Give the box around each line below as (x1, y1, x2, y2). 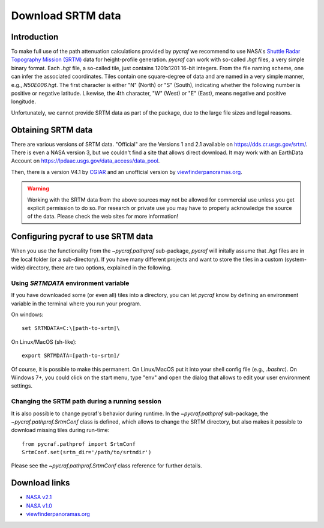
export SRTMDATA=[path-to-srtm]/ (22, 352, 120, 359)
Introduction (11, 32, 59, 42)
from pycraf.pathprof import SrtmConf (22, 440, 136, 447)
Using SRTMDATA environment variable (11, 279, 130, 287)
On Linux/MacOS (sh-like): (11, 338, 77, 345)
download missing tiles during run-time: (11, 427, 110, 434)
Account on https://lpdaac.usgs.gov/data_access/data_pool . (11, 157, 160, 164)
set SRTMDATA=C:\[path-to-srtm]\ (22, 325, 120, 332)
